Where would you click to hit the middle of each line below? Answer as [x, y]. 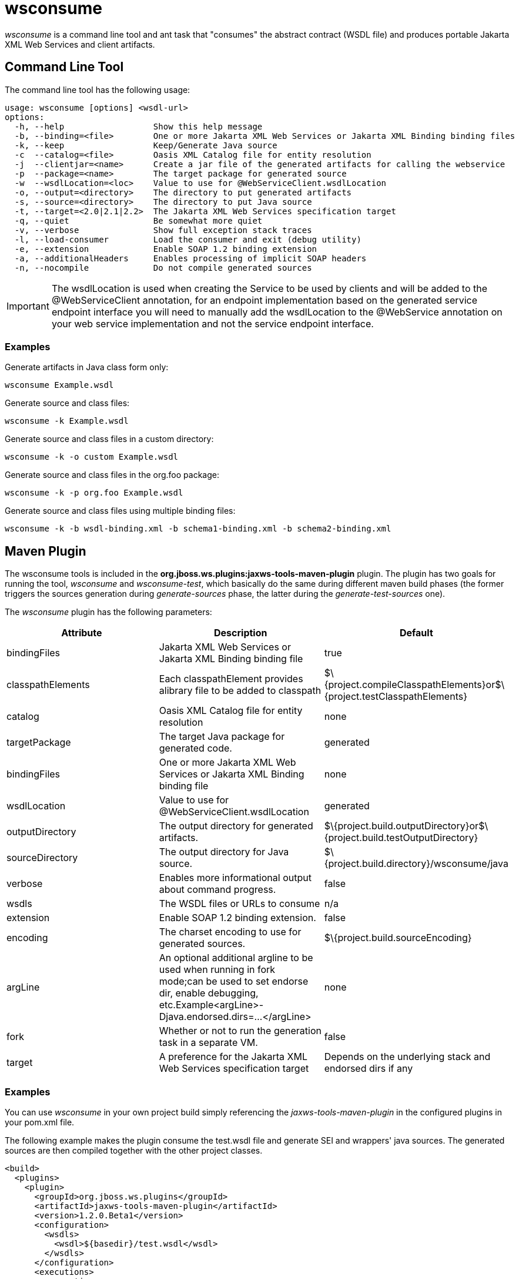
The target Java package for [222, 737]
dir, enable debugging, [209, 993]
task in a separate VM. [208, 1043]
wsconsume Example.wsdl [59, 385]
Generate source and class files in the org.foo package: [112, 475]
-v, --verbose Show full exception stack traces [163, 230]
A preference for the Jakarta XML [233, 1057]
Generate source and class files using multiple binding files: [120, 511]
